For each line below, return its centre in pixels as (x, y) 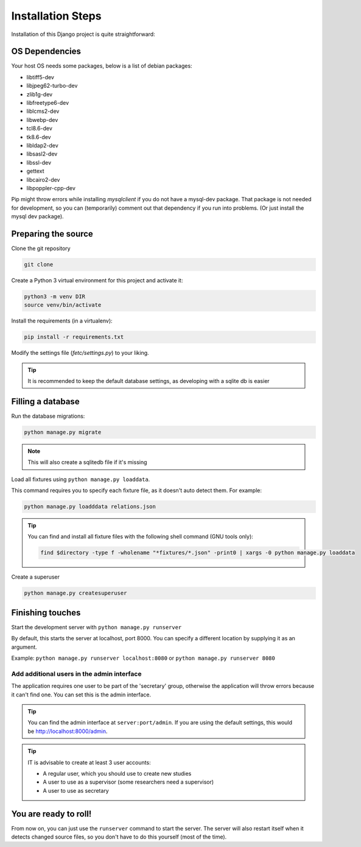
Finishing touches (46, 613)
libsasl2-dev (42, 154)
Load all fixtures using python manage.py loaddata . (81, 479)
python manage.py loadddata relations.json (90, 507)
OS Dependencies (46, 52)
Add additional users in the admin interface (76, 674)
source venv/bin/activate (63, 305)
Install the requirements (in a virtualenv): (62, 321)
